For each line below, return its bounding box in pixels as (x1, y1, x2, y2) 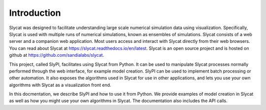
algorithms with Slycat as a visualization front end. (9, 82, 111, 88)
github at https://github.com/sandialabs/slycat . (9, 52, 104, 58)
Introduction (9, 7, 61, 18)
